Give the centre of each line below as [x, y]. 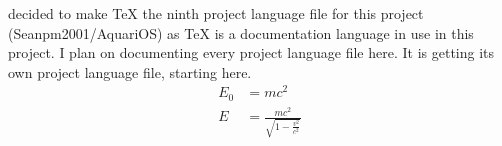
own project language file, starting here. [130, 71]
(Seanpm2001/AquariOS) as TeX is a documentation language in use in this [241, 32]
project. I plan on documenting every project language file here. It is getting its [251, 52]
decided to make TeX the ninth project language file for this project [216, 13]
